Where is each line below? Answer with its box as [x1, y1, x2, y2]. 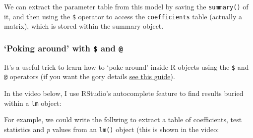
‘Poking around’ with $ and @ [4, 42, 123, 54]
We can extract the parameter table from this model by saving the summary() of [4, 1, 249, 11]
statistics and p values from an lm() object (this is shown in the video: [4, 124, 219, 134]
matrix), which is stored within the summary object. [4, 21, 164, 31]
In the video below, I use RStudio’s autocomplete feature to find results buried [4, 88, 244, 98]
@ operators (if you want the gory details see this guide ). [4, 71, 175, 82]
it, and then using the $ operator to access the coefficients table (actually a [4, 11, 242, 21]
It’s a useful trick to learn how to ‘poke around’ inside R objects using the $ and [4, 61, 249, 72]
